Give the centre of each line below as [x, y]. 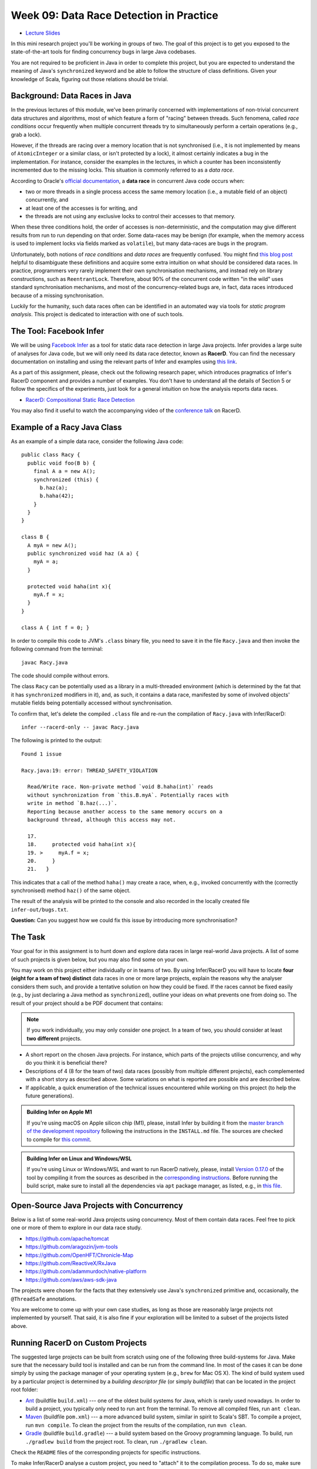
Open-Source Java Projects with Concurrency [97, 1205]
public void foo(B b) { [62, 463]
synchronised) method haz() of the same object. [71, 891]
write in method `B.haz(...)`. [72, 803]
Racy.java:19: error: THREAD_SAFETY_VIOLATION [90, 770]
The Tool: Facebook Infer [58, 331]
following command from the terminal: [57, 649]
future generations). [50, 1096]
